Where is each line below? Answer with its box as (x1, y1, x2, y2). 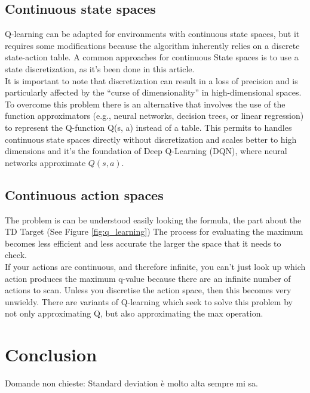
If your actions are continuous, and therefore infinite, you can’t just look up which (5, 260, 306, 272)
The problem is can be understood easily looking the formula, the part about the (5, 213, 302, 226)
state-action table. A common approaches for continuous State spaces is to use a (5, 51, 299, 63)
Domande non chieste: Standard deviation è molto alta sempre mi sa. (5, 377, 258, 389)
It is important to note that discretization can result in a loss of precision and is (5, 74, 298, 87)
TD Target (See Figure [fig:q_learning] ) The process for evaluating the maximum (5, 225, 303, 238)
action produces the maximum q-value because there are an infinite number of (5, 272, 291, 284)
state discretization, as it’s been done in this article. (5, 62, 195, 75)
